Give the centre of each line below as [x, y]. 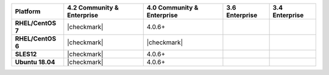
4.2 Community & [93, 8]
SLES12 [26, 54]
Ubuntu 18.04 [35, 62]
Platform [28, 11]
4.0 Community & [172, 8]
